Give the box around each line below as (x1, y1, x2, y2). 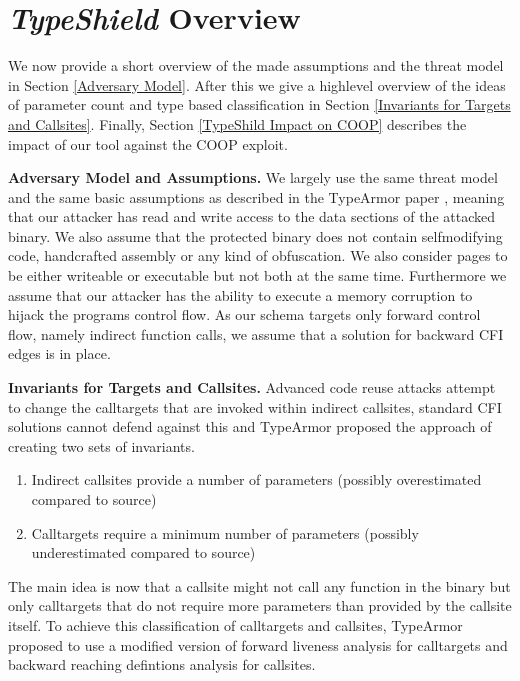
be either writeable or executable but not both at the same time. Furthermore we (8, 265, 507, 286)
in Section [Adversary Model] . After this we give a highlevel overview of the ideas (8, 74, 506, 95)
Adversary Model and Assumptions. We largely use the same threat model (8, 167, 498, 188)
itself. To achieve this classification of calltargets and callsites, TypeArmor (8, 614, 463, 635)
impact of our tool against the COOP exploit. (8, 133, 288, 154)
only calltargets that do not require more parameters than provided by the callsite (8, 595, 512, 616)
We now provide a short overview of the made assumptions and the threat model (8, 55, 504, 76)
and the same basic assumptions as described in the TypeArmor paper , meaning (8, 186, 505, 207)
